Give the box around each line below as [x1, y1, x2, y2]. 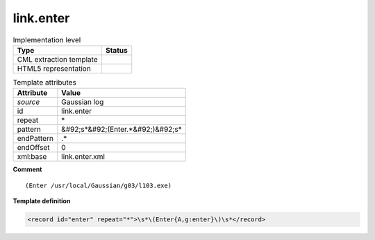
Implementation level [12, 35, 81, 44]
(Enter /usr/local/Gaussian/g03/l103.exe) [25, 181, 172, 189]
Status [105, 45, 128, 55]
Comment [12, 165, 42, 173]
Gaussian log [61, 97, 104, 107]
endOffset [17, 143, 50, 153]
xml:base [17, 152, 47, 162]
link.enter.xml [61, 152, 106, 162]
